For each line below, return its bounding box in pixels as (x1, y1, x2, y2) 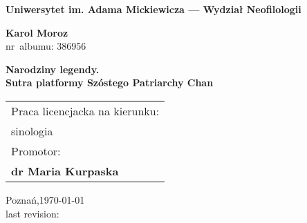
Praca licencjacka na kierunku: (11, 102, 160, 119)
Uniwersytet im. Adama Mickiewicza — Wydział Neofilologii (6, 2, 301, 16)
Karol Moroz (6, 25, 68, 39)
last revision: (6, 206, 59, 220)
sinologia (11, 122, 53, 139)
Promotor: (11, 142, 61, 159)
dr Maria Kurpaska (11, 162, 119, 179)
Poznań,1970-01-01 (6, 192, 85, 206)
